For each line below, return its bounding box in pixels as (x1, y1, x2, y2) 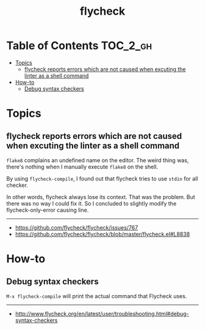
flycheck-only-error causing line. (6, 206, 89, 214)
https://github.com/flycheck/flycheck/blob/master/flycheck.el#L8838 (15, 230, 190, 238)
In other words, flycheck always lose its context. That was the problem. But (6, 193, 195, 200)
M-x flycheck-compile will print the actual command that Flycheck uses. (6, 292, 187, 299)
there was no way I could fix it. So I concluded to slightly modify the (6, 200, 177, 207)
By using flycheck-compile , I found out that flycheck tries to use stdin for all (6, 174, 198, 182)
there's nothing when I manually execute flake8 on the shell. (6, 163, 159, 170)
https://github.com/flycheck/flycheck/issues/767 (15, 223, 138, 231)
